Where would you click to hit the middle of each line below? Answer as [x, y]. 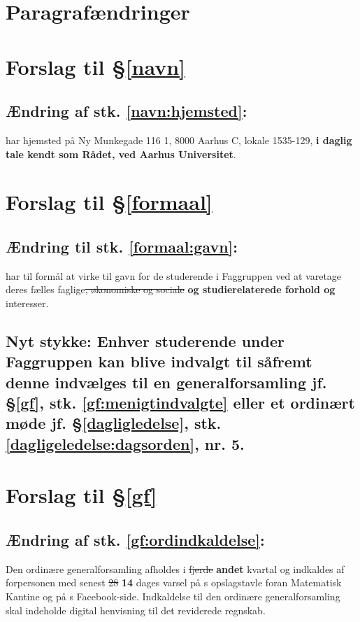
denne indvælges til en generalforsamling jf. [166, 382]
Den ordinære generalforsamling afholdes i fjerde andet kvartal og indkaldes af [175, 568]
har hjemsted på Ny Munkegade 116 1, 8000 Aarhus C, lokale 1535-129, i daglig [179, 140]
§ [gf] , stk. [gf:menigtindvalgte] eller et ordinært [180, 403]
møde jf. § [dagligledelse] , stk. [114, 423]
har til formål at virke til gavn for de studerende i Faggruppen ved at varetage [174, 275]
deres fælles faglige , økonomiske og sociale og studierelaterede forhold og [171, 289]
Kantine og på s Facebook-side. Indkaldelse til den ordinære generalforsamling [173, 596]
